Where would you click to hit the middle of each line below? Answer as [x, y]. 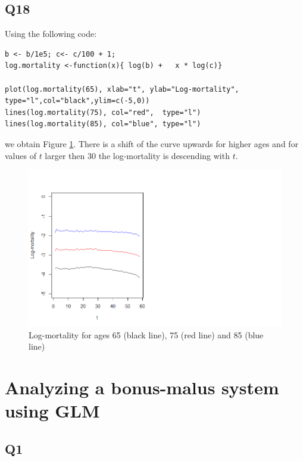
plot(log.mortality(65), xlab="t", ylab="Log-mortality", [122, 89]
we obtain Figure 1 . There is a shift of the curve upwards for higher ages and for [152, 143]
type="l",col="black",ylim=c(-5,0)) [77, 101]
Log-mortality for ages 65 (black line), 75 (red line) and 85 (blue [146, 334]
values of [21, 155]
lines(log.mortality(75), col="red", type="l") [103, 112]
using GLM [52, 411]
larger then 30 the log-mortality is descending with [137, 155]
